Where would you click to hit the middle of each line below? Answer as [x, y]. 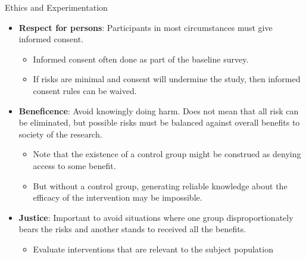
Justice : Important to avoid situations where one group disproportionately [156, 217]
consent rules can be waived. [85, 90]
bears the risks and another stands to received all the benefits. [132, 229]
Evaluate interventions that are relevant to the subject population [153, 249]
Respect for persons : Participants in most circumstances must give [146, 27]
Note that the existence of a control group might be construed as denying [167, 154]
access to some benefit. [74, 165]
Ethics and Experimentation [56, 7]
